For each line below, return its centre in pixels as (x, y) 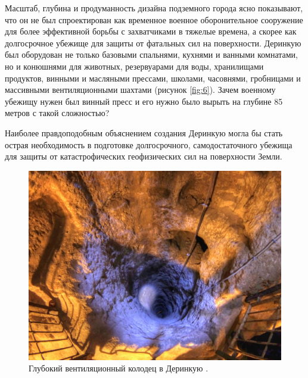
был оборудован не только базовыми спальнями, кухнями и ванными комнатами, (151, 54)
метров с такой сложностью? (57, 113)
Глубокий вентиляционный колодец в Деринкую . (119, 368)
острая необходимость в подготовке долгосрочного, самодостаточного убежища (149, 144)
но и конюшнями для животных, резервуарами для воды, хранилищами (134, 66)
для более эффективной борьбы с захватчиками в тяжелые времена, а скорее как (151, 31)
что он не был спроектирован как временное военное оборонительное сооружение (154, 19)
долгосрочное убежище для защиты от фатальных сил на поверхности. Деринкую (153, 43)
